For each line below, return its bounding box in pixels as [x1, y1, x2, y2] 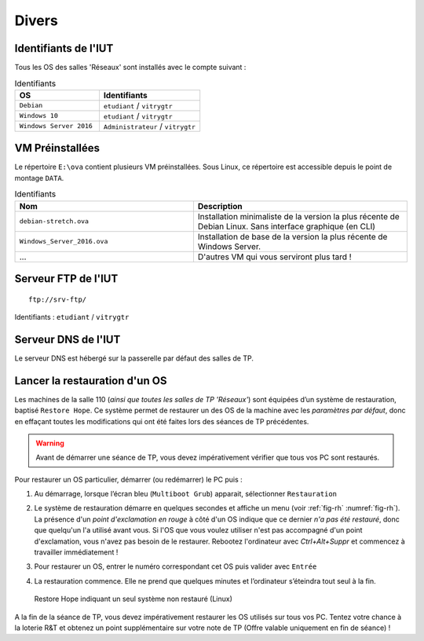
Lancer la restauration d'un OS [14, 374, 167, 387]
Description [197, 200, 243, 211]
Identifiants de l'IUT [14, 42, 114, 55]
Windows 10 [19, 112, 59, 120]
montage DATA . [14, 173, 64, 182]
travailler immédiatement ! [34, 548, 119, 557]
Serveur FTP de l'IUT [14, 272, 119, 285]
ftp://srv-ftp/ [28, 295, 87, 304]
